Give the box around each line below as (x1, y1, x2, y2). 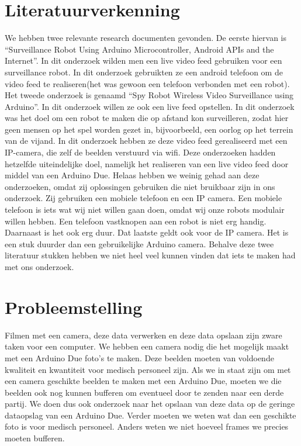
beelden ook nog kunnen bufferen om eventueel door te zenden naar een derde (5, 386, 284, 398)
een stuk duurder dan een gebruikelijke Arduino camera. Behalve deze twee (5, 237, 274, 250)
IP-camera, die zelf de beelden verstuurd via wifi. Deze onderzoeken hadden (5, 146, 276, 158)
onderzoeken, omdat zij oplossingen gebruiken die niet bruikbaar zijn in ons (5, 180, 275, 192)
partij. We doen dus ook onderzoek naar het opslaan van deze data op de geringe (5, 397, 295, 410)
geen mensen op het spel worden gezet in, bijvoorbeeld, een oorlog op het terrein (5, 123, 293, 135)
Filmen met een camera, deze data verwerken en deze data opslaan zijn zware (5, 329, 282, 341)
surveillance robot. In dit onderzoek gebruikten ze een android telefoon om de (5, 65, 283, 78)
